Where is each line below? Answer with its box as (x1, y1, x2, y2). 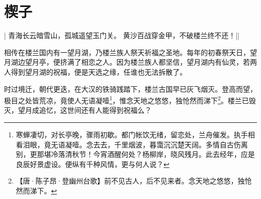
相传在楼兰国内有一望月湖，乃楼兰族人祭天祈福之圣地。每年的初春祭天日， (4, 47, 250, 57)
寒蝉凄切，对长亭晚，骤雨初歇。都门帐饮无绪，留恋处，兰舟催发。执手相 (16, 129, 255, 139)
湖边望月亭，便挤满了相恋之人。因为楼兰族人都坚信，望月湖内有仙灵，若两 (11, 57, 257, 67)
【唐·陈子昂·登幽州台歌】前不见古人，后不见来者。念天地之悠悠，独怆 (16, 175, 252, 186)
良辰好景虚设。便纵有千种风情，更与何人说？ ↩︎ (16, 158, 170, 169)
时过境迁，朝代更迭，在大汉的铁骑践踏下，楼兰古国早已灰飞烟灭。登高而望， (4, 83, 257, 94)
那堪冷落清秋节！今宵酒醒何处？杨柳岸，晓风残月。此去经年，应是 (37, 149, 255, 159)
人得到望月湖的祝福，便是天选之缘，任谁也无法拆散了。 (4, 66, 187, 77)
